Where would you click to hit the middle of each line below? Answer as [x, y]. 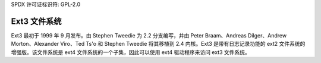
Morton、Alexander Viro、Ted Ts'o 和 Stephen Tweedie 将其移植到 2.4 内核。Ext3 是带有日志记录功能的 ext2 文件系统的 [158, 44]
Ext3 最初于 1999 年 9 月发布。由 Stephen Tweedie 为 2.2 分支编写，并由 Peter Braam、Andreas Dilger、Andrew [149, 35]
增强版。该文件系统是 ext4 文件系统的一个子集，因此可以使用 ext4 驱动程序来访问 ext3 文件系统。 [130, 52]
